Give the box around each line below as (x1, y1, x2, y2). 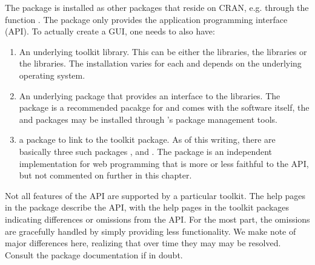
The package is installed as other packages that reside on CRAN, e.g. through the (5, 1, 309, 13)
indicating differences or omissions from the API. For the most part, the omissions (5, 212, 310, 225)
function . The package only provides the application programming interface (5, 13, 288, 25)
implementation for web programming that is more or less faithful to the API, (19, 157, 309, 169)
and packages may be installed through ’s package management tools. (19, 113, 277, 125)
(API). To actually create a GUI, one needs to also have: (5, 25, 215, 38)
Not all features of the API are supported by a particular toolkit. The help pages (5, 189, 306, 201)
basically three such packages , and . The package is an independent (19, 145, 273, 157)
